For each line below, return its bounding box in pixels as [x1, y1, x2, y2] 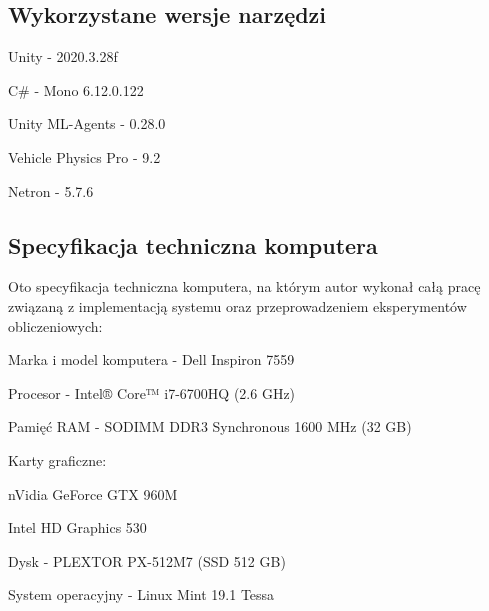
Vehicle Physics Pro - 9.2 [8, 146, 161, 167]
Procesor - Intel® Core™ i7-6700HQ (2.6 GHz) [8, 382, 296, 403]
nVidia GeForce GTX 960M [8, 483, 178, 504]
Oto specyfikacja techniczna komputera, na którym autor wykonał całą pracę [8, 276, 481, 297]
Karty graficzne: [8, 449, 107, 470]
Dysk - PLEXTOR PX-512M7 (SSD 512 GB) [8, 550, 286, 571]
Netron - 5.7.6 [8, 180, 94, 201]
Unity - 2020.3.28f [8, 46, 118, 67]
